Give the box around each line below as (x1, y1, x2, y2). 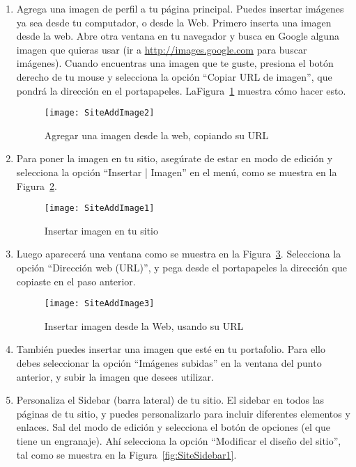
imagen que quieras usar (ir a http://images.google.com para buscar (16, 42, 307, 56)
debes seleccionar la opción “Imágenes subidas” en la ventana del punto (16, 356, 322, 370)
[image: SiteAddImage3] (44, 299, 155, 309)
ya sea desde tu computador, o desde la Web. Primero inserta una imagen (16, 15, 332, 29)
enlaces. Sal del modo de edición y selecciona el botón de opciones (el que (16, 420, 330, 434)
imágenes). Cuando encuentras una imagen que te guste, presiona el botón (16, 56, 334, 70)
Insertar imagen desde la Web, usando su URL (44, 318, 244, 333)
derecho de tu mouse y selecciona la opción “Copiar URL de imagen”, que (16, 69, 332, 84)
